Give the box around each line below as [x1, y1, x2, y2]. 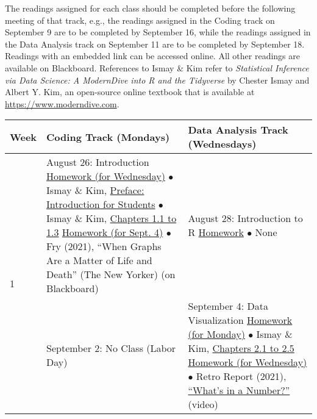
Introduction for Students [46, 197, 155, 212]
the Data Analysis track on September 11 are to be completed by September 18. [5, 37, 305, 50]
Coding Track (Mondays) [46, 129, 170, 144]
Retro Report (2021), [196, 369, 287, 384]
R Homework [188, 225, 244, 240]
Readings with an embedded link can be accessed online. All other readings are [5, 49, 300, 62]
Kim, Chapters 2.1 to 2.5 [188, 341, 294, 356]
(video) [188, 397, 218, 412]
